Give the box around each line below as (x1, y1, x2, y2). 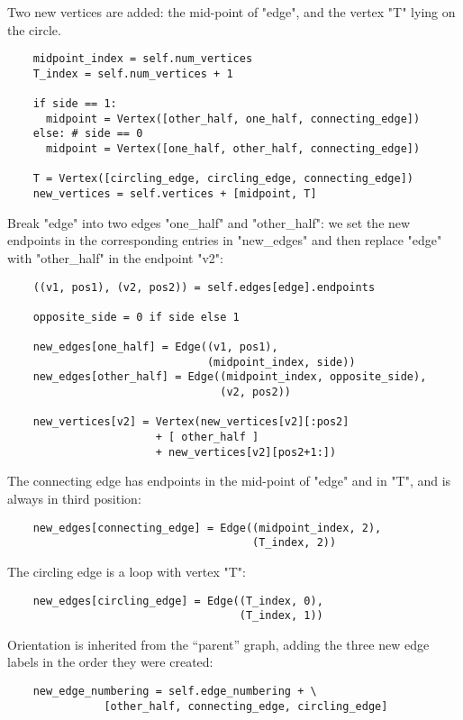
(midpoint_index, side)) (206, 355, 356, 369)
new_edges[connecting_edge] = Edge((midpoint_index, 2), (32, 521, 382, 534)
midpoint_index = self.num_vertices (32, 52, 253, 66)
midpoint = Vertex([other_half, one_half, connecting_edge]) (45, 112, 421, 125)
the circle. (7, 20, 61, 39)
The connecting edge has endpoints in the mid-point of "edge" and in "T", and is (7, 471, 451, 490)
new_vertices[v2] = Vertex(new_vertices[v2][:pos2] (32, 415, 350, 429)
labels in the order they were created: (7, 652, 213, 671)
